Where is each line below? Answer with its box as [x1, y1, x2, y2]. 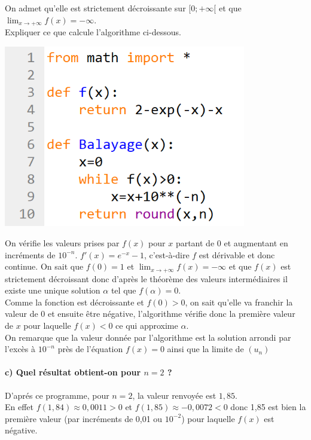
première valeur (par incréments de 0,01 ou [5, 412, 163, 424]
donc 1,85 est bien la [230, 401, 306, 413]
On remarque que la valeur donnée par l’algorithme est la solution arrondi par [5, 331, 291, 343]
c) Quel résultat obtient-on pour [5, 366, 141, 378]
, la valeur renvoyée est [132, 389, 217, 401]
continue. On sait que [5, 260, 84, 273]
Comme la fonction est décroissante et [5, 295, 144, 308]
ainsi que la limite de [167, 343, 244, 355]
